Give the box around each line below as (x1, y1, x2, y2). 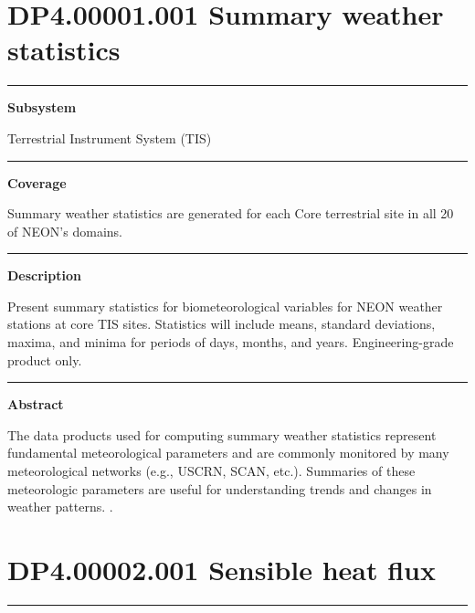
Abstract (7, 395, 64, 414)
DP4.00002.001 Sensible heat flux (7, 551, 437, 587)
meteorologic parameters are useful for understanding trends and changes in (7, 479, 432, 498)
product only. (7, 350, 82, 369)
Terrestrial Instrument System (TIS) (7, 128, 212, 147)
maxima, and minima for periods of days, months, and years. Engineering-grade (7, 333, 454, 352)
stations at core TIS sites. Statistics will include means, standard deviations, (7, 314, 436, 333)
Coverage (7, 173, 67, 192)
